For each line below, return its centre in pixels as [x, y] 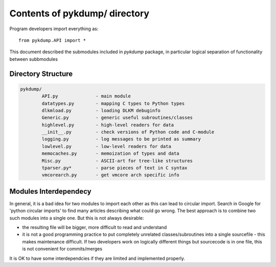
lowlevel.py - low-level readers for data [106, 146]
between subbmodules [34, 59]
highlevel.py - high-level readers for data [108, 125]
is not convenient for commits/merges [62, 249]
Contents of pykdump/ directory [79, 13]
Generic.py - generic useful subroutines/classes [117, 118]
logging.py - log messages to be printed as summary [121, 139]
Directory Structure [41, 74]
